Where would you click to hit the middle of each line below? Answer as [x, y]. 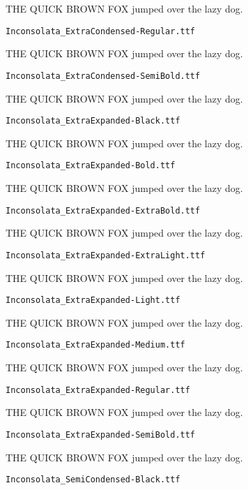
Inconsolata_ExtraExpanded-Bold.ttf [91, 166]
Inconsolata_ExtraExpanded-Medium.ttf [95, 345]
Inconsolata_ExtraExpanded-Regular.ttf [98, 390]
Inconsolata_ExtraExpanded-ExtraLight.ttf [106, 255]
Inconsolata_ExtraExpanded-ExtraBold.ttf [103, 210]
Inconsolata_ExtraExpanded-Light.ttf [93, 300]
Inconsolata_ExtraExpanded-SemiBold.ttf [101, 435]
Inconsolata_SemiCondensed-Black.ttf [93, 480]
